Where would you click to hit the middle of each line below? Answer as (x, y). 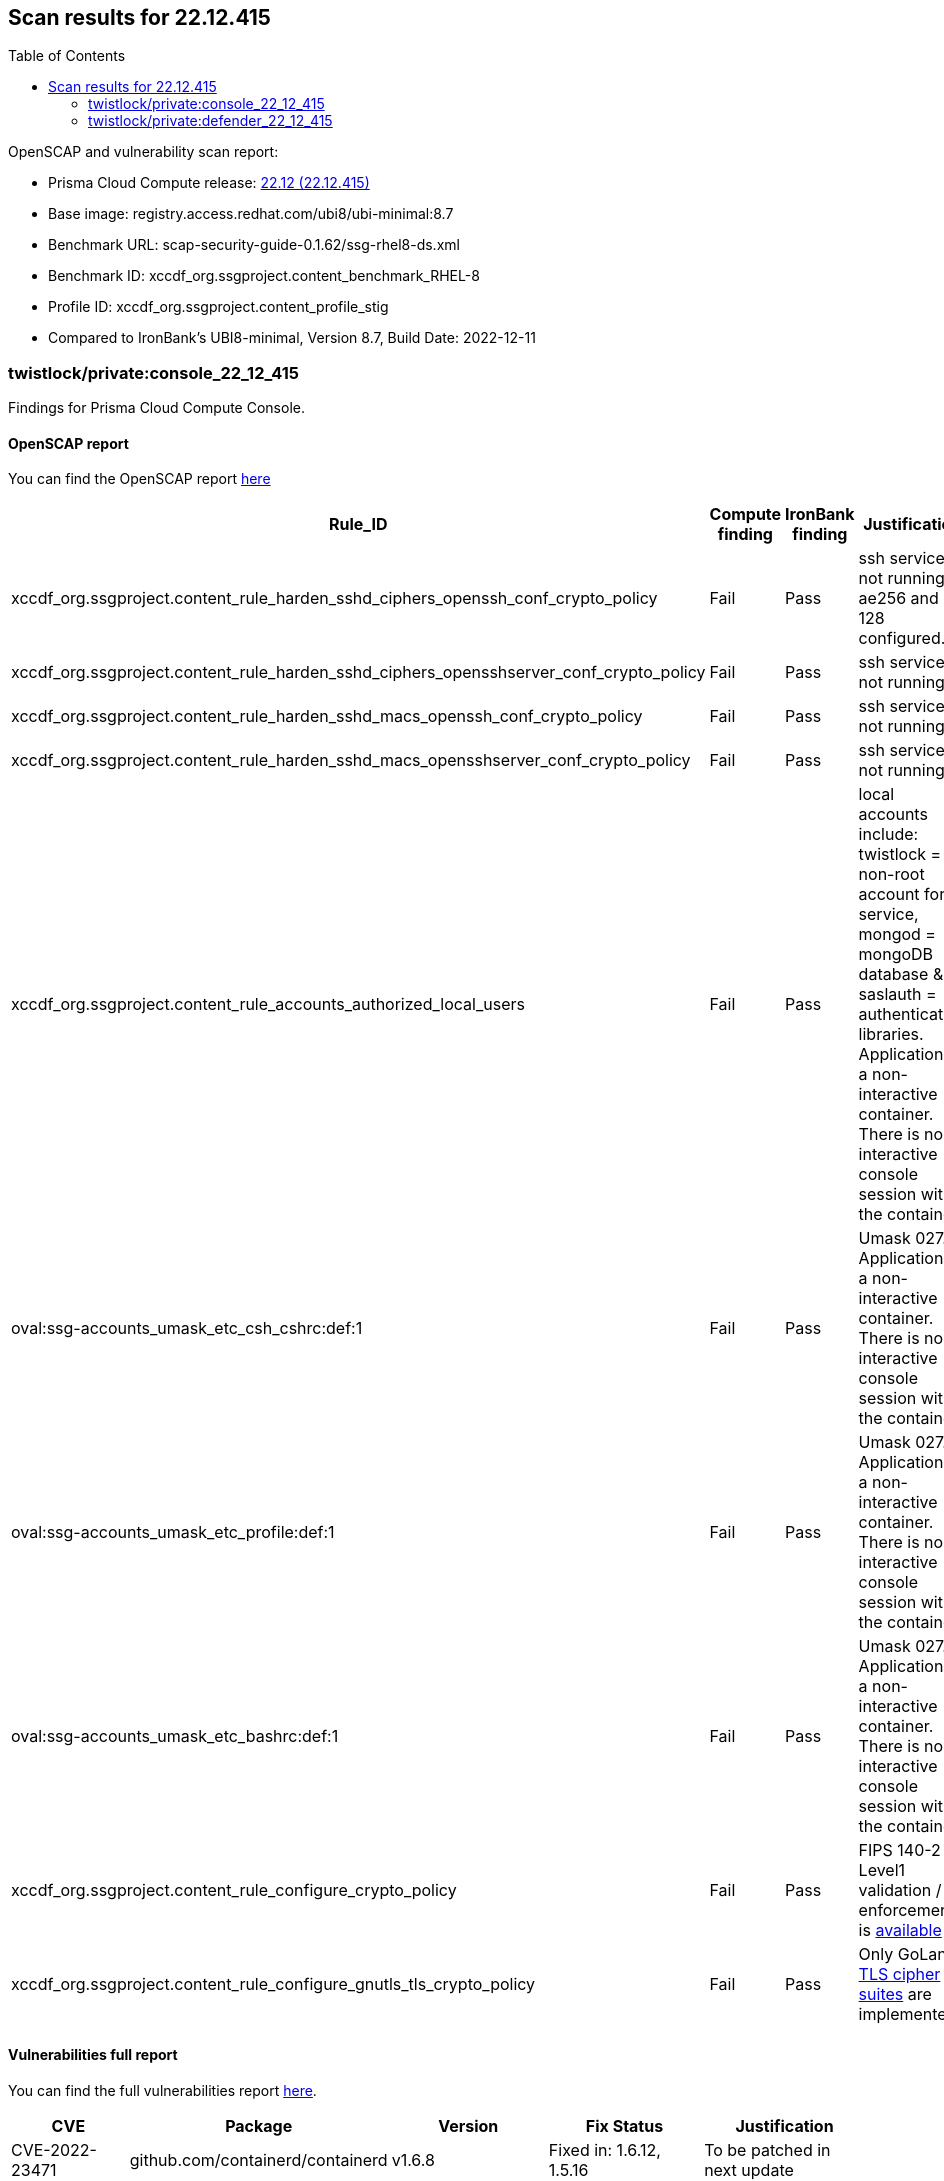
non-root (891, 874)
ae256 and (898, 598)
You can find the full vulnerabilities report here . (162, 2090)
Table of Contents (67, 56)
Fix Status (624, 2125)
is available (900, 1930)
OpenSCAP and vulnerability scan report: (143, 152)
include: (888, 834)
